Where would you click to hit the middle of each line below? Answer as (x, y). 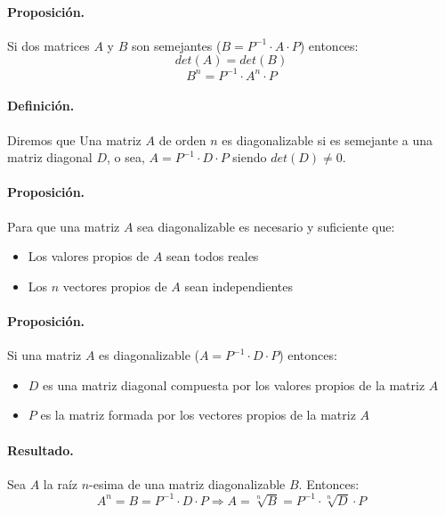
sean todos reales (213, 256)
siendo (250, 157)
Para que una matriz (64, 226)
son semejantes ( (176, 45)
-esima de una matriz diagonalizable (187, 483)
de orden (182, 139)
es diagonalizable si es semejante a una (328, 139)
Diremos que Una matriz (74, 139)
